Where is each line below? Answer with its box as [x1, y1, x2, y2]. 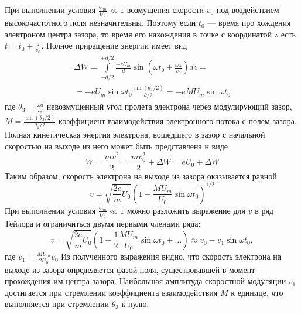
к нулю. [121, 298, 149, 310]
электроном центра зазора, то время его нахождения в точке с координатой [5, 28, 272, 40]
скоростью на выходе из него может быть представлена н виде [5, 139, 228, 152]
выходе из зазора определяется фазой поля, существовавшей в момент [5, 263, 255, 275]
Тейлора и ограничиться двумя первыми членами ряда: [5, 217, 201, 230]
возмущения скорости [126, 4, 204, 15]
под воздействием [216, 4, 279, 15]
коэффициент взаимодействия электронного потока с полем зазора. [59, 115, 297, 127]
